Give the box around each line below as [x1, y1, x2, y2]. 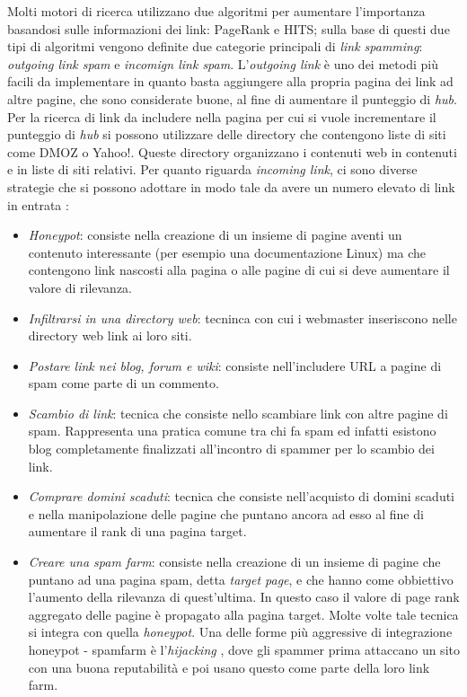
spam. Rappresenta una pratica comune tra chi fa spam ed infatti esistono [28, 421, 436, 440]
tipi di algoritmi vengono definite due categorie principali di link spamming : [7, 37, 423, 56]
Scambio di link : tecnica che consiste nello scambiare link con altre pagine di [28, 403, 448, 422]
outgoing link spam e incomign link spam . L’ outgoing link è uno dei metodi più [7, 54, 438, 73]
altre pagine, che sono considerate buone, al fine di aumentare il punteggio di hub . [7, 89, 457, 108]
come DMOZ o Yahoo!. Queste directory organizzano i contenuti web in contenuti [7, 142, 457, 161]
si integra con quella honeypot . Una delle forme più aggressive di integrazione [28, 622, 453, 641]
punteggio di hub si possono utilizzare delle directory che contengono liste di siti [7, 125, 446, 144]
